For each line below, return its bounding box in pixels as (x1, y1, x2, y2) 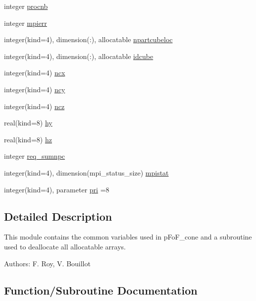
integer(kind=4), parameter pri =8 (4, 184, 109, 194)
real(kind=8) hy (4, 118, 52, 128)
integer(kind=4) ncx (4, 67, 65, 78)
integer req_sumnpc (4, 151, 65, 161)
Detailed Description (4, 208, 112, 224)
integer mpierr (4, 17, 47, 28)
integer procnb (4, 1, 48, 11)
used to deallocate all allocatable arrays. (4, 241, 126, 251)
